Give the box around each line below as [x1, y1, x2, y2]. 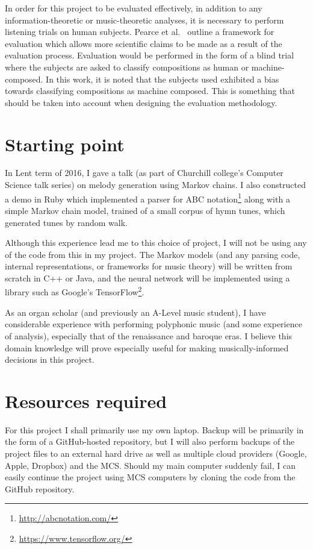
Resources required [5, 388, 167, 413]
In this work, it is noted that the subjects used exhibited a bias [46, 72, 279, 85]
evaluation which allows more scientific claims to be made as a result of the [5, 37, 282, 49]
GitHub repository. [5, 482, 75, 495]
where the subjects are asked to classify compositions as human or [5, 60, 249, 73]
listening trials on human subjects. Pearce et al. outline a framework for [5, 25, 274, 38]
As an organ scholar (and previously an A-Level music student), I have [5, 306, 266, 318]
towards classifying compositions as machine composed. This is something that [5, 84, 295, 97]
